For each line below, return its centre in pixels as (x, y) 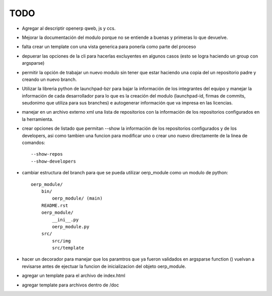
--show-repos (47, 154)
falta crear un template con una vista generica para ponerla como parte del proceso (109, 47)
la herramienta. (38, 119)
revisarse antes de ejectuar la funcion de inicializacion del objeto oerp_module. (104, 266)
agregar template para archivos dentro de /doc (71, 285)
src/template (68, 248)
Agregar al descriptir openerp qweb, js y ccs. (69, 28)
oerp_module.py (71, 227)
